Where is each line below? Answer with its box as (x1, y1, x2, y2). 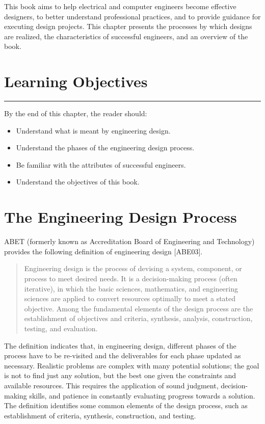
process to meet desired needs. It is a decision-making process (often (24, 273, 237, 283)
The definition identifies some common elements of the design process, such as (4, 400, 248, 411)
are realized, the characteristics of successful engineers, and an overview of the (4, 31, 248, 41)
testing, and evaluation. (24, 323, 98, 333)
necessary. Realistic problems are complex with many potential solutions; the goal (4, 360, 259, 370)
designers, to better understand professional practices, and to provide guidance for (4, 11, 261, 21)
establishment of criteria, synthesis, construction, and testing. (4, 410, 196, 420)
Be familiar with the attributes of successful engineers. (16, 159, 186, 170)
